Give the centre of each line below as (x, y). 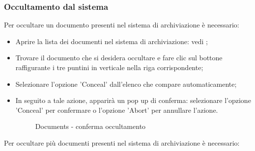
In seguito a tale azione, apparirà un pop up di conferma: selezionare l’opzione (133, 100)
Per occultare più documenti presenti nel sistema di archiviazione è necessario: (122, 142)
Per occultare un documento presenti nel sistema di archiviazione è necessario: (122, 25)
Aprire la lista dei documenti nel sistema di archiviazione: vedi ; (112, 41)
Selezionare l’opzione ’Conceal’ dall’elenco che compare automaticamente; (126, 84)
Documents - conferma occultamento (90, 126)
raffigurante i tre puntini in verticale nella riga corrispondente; (109, 67)
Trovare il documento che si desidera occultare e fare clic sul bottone (119, 58)
